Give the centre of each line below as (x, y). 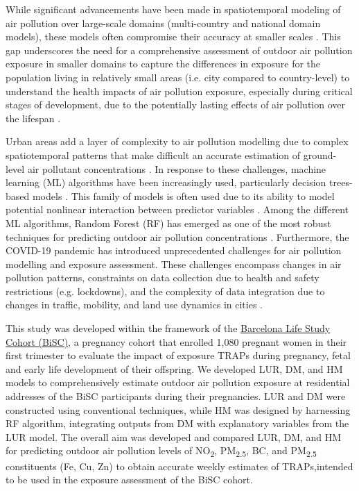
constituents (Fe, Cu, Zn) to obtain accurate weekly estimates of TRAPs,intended (179, 466)
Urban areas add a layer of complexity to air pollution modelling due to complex (177, 141)
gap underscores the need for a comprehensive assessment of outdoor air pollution (179, 50)
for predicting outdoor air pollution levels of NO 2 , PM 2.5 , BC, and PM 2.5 (161, 451)
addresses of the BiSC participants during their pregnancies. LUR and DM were (176, 396)
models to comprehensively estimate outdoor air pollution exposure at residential (178, 382)
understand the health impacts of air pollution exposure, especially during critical (179, 91)
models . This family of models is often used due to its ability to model (183, 195)
